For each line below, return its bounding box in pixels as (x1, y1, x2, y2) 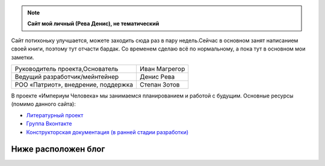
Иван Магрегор (139, 64, 185, 73)
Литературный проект (26, 111, 84, 118)
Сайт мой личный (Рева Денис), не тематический (27, 20, 159, 27)
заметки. (11, 54, 34, 61)
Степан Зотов (139, 80, 180, 88)
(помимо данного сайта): (11, 100, 76, 108)
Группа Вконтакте (26, 120, 72, 128)
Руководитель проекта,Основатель (14, 64, 119, 73)
